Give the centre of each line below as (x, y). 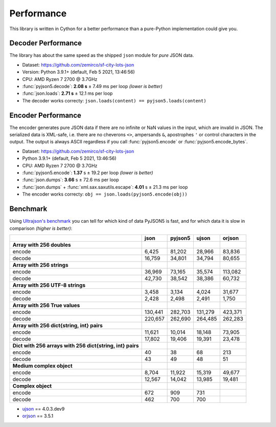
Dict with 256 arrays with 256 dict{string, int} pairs (76, 346)
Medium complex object (42, 366)
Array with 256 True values (46, 305)
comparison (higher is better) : (41, 228)
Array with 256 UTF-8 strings (49, 285)
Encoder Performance (45, 115)
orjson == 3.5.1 (38, 416)
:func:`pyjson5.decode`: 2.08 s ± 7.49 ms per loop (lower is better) (93, 87)
